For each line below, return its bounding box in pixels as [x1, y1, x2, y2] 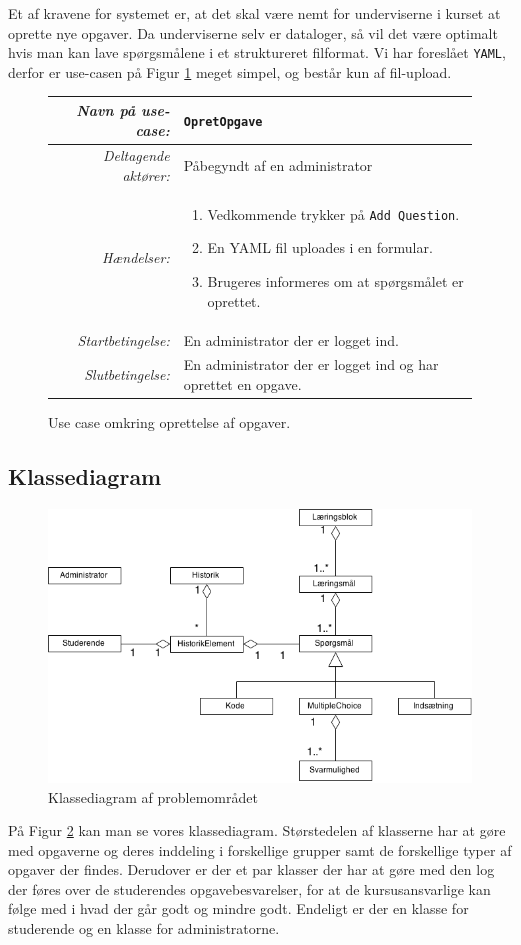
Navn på [76, 99, 136, 120]
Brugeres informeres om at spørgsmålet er [207, 271, 464, 292]
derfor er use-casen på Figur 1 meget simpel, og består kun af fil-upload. [8, 61, 452, 82]
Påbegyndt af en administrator [183, 155, 373, 176]
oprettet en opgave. [183, 373, 302, 394]
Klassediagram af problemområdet [48, 786, 258, 807]
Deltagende [102, 145, 170, 166]
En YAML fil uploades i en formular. [207, 237, 433, 258]
